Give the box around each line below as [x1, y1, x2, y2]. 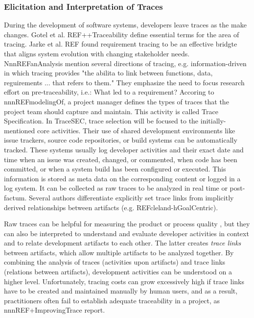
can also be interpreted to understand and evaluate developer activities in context [4, 228, 249, 238]
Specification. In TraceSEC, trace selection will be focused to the [4, 116, 199, 126]
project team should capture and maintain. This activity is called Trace [4, 106, 218, 116]
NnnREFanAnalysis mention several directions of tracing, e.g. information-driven [4, 58, 247, 68]
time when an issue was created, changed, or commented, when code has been [4, 154, 237, 164]
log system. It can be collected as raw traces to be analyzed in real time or [4, 183, 228, 193]
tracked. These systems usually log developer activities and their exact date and [4, 144, 244, 154]
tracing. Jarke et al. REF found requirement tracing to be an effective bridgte [4, 39, 237, 49]
